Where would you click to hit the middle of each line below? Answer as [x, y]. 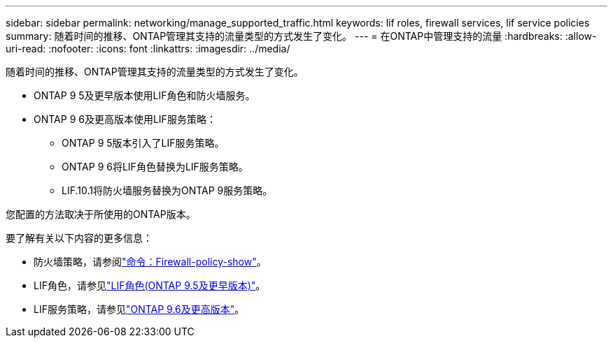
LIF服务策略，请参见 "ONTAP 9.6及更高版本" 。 [139, 309]
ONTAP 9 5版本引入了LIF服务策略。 [143, 143]
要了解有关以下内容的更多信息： [79, 238]
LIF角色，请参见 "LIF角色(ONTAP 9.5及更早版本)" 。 [150, 285]
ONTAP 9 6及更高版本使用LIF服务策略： [125, 119]
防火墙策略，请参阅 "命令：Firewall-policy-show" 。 [150, 262]
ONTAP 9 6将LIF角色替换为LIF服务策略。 [155, 167]
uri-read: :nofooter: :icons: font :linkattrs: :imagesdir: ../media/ [148, 49]
